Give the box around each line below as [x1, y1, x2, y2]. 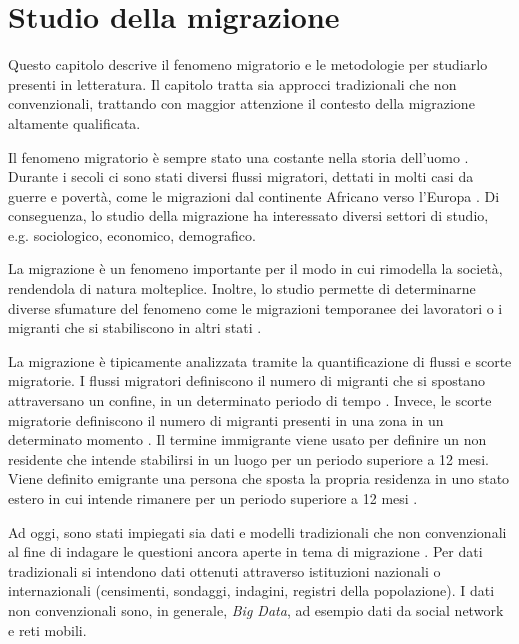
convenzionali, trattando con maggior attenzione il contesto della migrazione [8, 93, 475, 114]
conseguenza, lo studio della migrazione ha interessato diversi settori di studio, [8, 205, 489, 226]
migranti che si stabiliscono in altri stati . [8, 317, 262, 338]
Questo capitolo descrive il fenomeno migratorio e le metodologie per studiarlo [8, 54, 488, 75]
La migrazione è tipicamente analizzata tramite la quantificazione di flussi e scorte [8, 350, 512, 371]
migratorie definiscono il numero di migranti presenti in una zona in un [8, 409, 444, 430]
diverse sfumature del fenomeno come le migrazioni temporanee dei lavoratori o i [8, 297, 503, 318]
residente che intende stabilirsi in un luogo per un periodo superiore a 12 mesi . [8, 448, 489, 469]
